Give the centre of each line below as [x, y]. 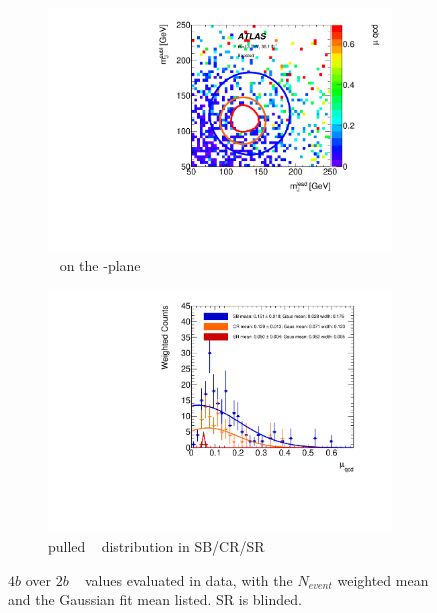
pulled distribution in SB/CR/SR [156, 546]
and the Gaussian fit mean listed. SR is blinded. [155, 599]
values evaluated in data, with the [188, 579]
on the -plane [100, 264]
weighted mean [383, 579]
